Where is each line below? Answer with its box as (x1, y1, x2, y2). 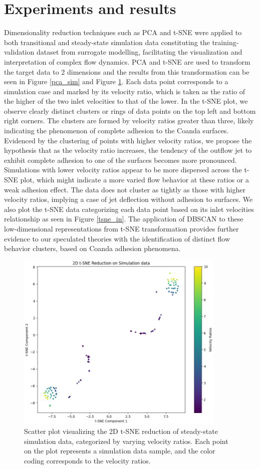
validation (4, 47, 35, 57)
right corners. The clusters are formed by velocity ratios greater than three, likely (4, 115, 254, 126)
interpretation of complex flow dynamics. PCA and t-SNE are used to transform (4, 56, 250, 67)
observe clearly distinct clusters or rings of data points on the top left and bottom (4, 105, 256, 116)
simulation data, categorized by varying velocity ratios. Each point (24, 435, 228, 446)
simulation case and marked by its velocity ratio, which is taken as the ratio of (4, 86, 245, 96)
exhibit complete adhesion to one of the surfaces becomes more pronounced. (4, 154, 237, 165)
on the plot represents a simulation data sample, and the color (24, 445, 215, 456)
